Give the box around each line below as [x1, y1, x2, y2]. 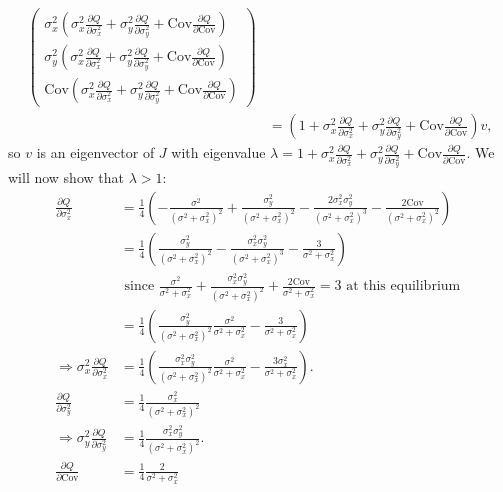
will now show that [8, 167, 124, 188]
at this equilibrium [346, 279, 461, 294]
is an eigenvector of [36, 142, 155, 163]
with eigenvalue [171, 142, 266, 163]
